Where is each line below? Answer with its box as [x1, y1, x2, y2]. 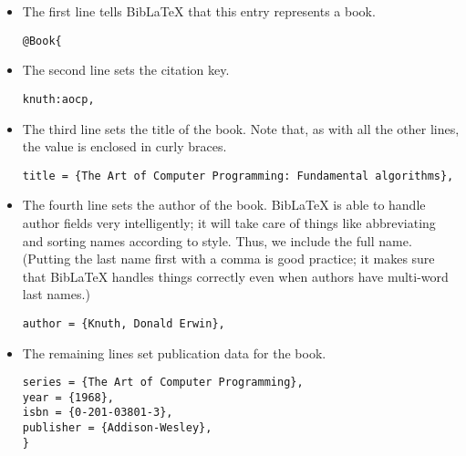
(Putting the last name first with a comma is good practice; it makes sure [22, 249, 435, 268]
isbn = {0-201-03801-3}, [22, 406, 173, 420]
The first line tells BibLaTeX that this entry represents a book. [22, 2, 376, 20]
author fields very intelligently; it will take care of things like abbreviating [22, 212, 436, 232]
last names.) [22, 285, 90, 304]
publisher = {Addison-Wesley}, [22, 421, 212, 435]
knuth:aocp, [22, 92, 95, 106]
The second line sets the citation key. [22, 60, 230, 79]
